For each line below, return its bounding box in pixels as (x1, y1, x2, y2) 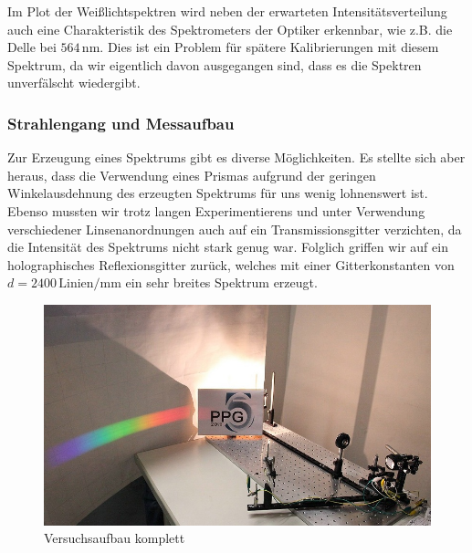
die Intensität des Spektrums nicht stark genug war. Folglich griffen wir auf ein (7, 237, 448, 256)
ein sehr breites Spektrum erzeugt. (125, 273, 318, 292)
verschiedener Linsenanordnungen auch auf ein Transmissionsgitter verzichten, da (7, 219, 462, 238)
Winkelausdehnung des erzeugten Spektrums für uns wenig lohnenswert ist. (7, 183, 428, 203)
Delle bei (7, 37, 57, 57)
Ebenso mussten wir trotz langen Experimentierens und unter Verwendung (7, 201, 425, 220)
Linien (58, 277, 94, 291)
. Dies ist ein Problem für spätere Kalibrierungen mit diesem (100, 37, 439, 57)
